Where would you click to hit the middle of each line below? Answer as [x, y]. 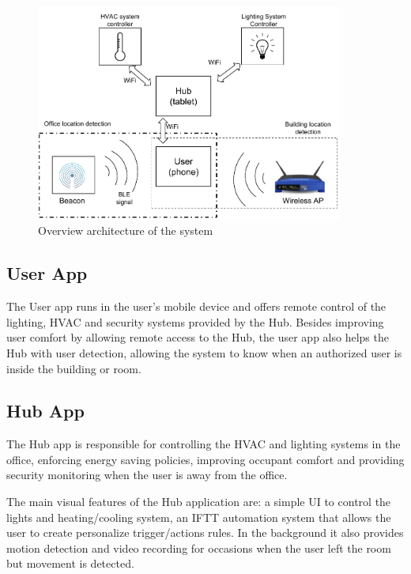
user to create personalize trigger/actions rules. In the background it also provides [205, 532]
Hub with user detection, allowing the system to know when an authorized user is [204, 352]
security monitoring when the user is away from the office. [147, 475]
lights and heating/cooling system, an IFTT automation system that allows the [199, 517]
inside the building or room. [74, 368]
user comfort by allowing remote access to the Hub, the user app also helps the [198, 337]
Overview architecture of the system [126, 230]
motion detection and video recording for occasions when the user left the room [199, 548]
